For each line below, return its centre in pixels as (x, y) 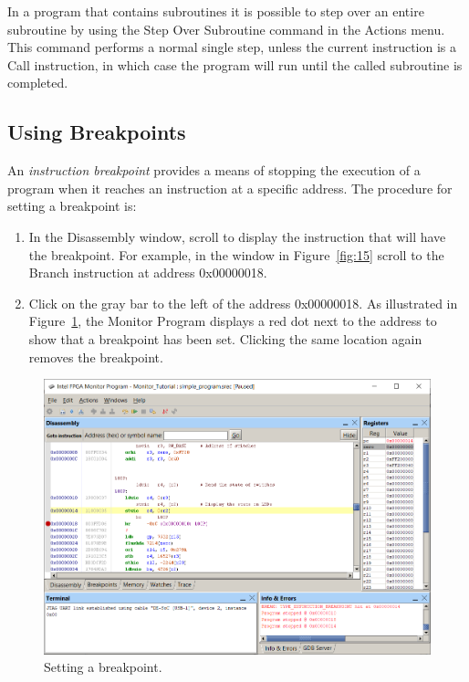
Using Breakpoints (97, 132)
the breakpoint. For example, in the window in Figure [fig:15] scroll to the (236, 254)
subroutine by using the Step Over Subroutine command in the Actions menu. (226, 29)
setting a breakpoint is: (72, 206)
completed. (38, 83)
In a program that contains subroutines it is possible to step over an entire (216, 11)
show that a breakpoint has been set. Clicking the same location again (225, 338)
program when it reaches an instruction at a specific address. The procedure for (230, 188)
